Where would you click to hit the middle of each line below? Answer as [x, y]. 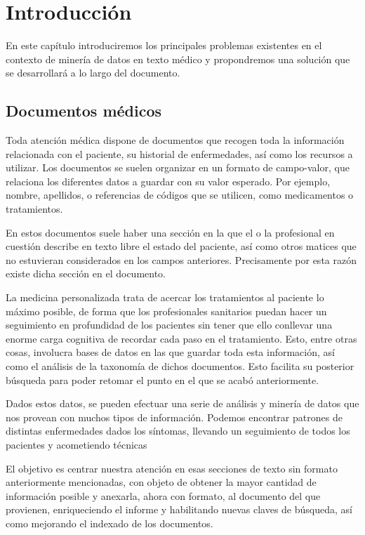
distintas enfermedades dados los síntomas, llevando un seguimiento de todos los [178, 431]
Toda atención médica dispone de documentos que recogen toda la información [175, 140]
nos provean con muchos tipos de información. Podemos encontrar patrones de [174, 417]
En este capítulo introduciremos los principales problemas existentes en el [164, 45]
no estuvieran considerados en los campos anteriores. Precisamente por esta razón [181, 259]
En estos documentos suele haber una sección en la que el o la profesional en [170, 232]
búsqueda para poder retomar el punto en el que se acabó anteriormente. [162, 379]
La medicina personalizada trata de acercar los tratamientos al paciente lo [165, 297]
